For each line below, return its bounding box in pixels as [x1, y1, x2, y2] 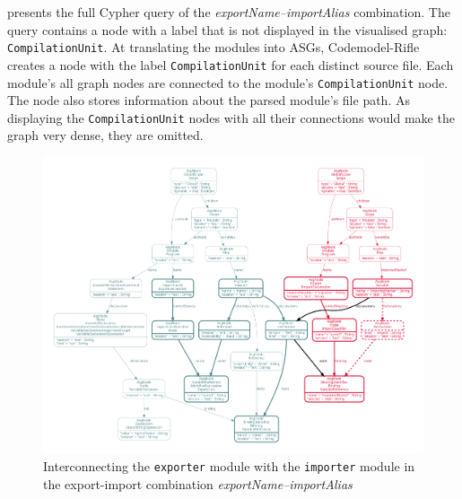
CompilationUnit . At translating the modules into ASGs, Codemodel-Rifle [7, 38, 420, 57]
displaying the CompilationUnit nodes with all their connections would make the [7, 108, 455, 127]
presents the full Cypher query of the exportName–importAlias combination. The [7, 3, 450, 21]
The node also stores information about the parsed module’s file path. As [7, 91, 410, 109]
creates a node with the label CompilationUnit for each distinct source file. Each [7, 55, 454, 74]
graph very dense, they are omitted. [7, 126, 204, 144]
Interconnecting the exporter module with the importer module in [43, 456, 415, 475]
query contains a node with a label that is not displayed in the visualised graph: [7, 20, 448, 39]
